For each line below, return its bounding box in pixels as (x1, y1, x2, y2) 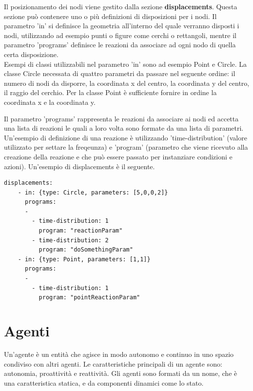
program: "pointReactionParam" (39, 294, 140, 301)
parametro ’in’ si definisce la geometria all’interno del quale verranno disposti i (4, 20, 239, 31)
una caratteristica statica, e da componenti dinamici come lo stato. (4, 377, 204, 388)
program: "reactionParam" (39, 227, 123, 235)
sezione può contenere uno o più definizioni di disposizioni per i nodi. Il (4, 11, 217, 21)
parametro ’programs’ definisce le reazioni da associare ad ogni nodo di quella (4, 39, 236, 50)
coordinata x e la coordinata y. (4, 97, 96, 107)
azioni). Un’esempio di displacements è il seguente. (4, 161, 155, 171)
